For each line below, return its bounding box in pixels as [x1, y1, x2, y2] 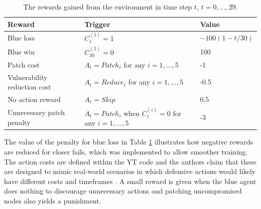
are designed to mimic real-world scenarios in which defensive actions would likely [4, 166, 256, 176]
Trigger [84, 18, 110, 29]
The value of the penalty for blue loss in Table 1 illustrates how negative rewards [4, 136, 253, 147]
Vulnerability [8, 71, 48, 82]
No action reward [8, 94, 61, 104]
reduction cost [8, 81, 51, 92]
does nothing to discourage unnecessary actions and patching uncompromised [4, 185, 242, 196]
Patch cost [8, 59, 40, 69]
